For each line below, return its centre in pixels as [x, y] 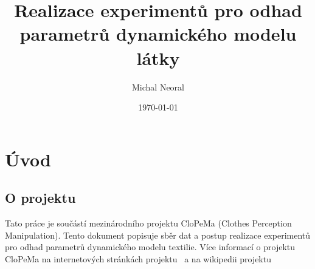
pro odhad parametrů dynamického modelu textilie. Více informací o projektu [150, 247]
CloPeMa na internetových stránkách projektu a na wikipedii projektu [138, 258]
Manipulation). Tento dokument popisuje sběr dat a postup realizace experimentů [158, 235]
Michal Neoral [158, 87]
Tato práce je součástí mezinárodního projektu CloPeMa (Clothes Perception [148, 223]
